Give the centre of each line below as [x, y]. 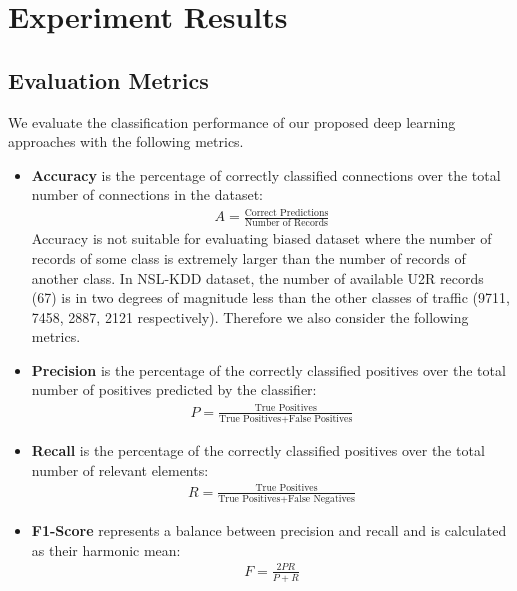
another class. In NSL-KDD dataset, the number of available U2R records [257, 277]
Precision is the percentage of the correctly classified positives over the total [268, 369]
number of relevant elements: [120, 469]
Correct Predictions [286, 212]
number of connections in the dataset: [147, 194]
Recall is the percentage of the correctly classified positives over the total [258, 449]
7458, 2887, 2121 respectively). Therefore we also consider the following [250, 316]
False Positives [320, 418]
